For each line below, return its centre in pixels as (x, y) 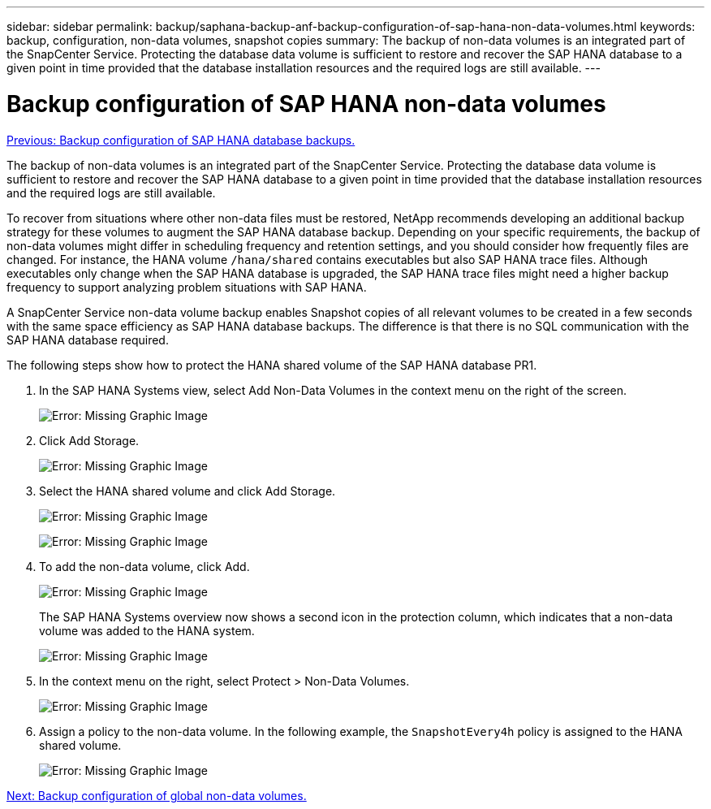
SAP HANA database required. (88, 340)
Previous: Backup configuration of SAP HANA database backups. (181, 140)
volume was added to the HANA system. (147, 630)
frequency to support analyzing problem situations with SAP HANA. (187, 287)
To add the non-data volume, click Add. (144, 566)
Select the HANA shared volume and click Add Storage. (187, 491)
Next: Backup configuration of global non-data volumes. (157, 795)
